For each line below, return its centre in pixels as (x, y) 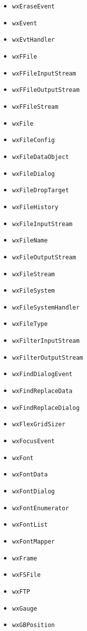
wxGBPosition (33, 625)
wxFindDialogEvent (42, 374)
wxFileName (30, 241)
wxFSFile (26, 575)
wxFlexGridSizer (39, 425)
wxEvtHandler (33, 40)
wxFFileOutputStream (46, 90)
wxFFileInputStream (44, 73)
